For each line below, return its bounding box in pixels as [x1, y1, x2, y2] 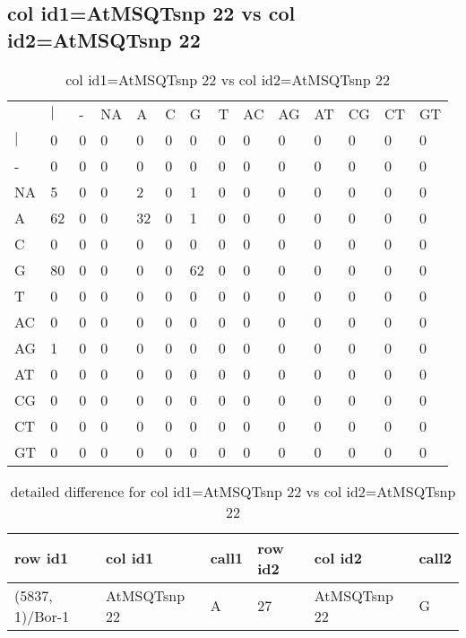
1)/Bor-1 [14, 605, 70, 626]
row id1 [14, 547, 69, 569]
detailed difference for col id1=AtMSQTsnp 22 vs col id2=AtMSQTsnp [10, 480, 456, 502]
